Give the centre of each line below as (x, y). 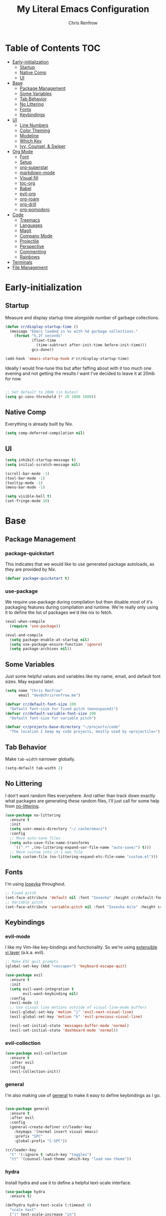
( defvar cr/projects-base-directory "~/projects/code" (63, 727)
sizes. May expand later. (30, 682)
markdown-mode (37, 173)
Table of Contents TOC (53, 48)
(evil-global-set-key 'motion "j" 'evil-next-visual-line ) (72, 1012)
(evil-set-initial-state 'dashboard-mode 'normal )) (64, 1030)
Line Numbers (34, 125)
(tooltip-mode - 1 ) (24, 483)
